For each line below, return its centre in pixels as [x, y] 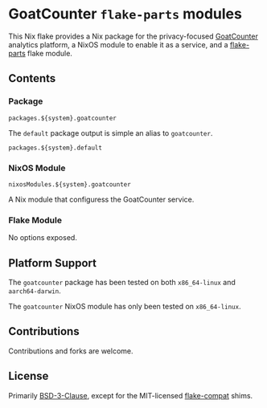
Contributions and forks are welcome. [71, 351]
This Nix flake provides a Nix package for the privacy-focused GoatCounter [133, 36]
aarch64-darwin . [35, 291]
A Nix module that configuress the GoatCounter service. [101, 199]
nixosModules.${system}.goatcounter [70, 184]
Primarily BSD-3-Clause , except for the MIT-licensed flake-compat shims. [131, 395]
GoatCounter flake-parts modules [125, 14]
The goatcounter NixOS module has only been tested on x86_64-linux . [125, 307]
